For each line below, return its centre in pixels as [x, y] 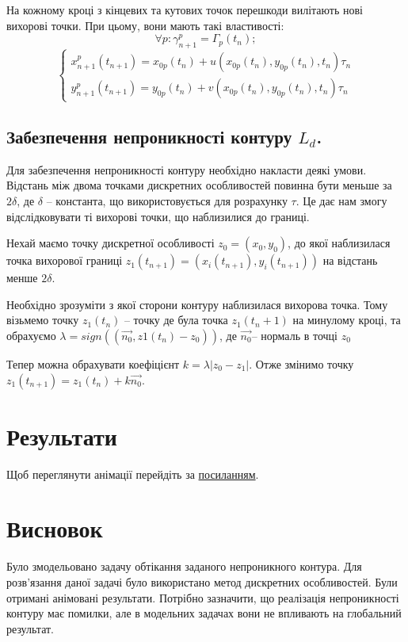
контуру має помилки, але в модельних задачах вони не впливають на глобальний [204, 613]
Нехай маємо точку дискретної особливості [111, 243]
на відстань [350, 260]
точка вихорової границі [65, 260]
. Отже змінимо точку [301, 363]
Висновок [55, 528]
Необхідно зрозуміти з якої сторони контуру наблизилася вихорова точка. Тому [197, 304]
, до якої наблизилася [339, 243]
